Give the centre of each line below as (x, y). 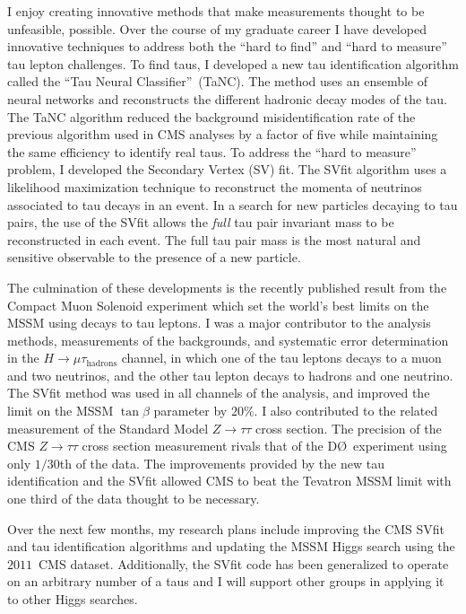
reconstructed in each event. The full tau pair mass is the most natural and (214, 239)
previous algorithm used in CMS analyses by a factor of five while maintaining (223, 134)
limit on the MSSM (60, 411)
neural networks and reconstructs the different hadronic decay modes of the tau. (227, 98)
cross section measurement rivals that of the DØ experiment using (264, 446)
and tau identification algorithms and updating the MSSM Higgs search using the (231, 546)
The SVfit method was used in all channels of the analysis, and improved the (219, 393)
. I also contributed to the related (346, 411)
